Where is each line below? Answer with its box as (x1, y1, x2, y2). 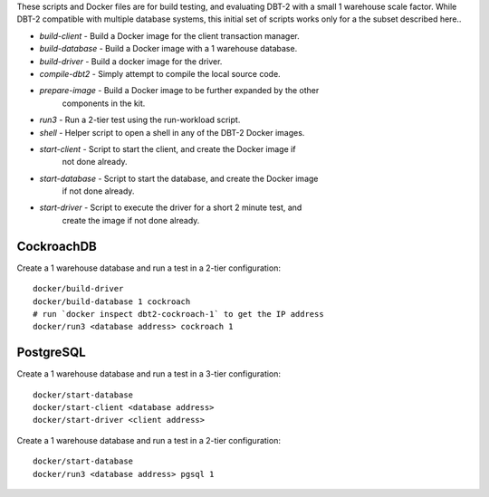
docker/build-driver (33, 283, 124, 294)
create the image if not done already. (62, 215, 200, 225)
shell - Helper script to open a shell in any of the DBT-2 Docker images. (39, 127, 305, 138)
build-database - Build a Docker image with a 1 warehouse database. (39, 43, 298, 54)
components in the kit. (62, 98, 146, 109)
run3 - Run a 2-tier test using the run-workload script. (39, 114, 241, 126)
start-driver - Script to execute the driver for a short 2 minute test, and (39, 202, 302, 213)
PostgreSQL (16, 345, 86, 360)
